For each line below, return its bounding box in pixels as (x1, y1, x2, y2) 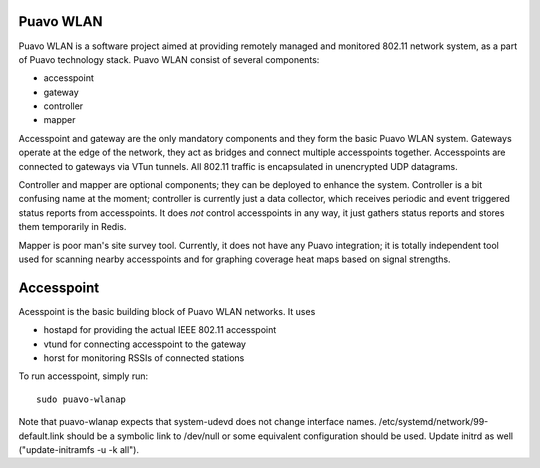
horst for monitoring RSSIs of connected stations (43, 352, 245, 364)
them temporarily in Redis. (18, 221, 127, 233)
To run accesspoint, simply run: (18, 370, 149, 382)
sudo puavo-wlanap (36, 393, 127, 405)
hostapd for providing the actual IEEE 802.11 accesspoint (43, 324, 277, 336)
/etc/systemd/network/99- (378, 416, 489, 428)
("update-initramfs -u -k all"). (18, 444, 140, 456)
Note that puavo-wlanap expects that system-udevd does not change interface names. (18, 416, 377, 428)
